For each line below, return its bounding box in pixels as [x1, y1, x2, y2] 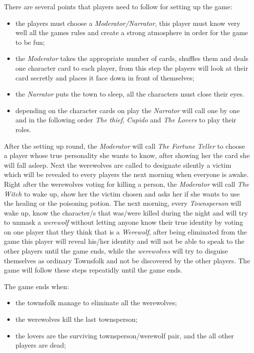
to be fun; [15, 37, 45, 47]
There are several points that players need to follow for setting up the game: [4, 1, 233, 11]
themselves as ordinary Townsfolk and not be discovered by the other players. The [4, 255, 250, 265]
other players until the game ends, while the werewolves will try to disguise [4, 246, 228, 256]
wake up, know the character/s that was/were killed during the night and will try [4, 207, 248, 217]
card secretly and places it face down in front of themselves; [15, 72, 194, 82]
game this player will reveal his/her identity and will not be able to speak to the [4, 236, 245, 246]
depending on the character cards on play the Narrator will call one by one [15, 105, 240, 115]
